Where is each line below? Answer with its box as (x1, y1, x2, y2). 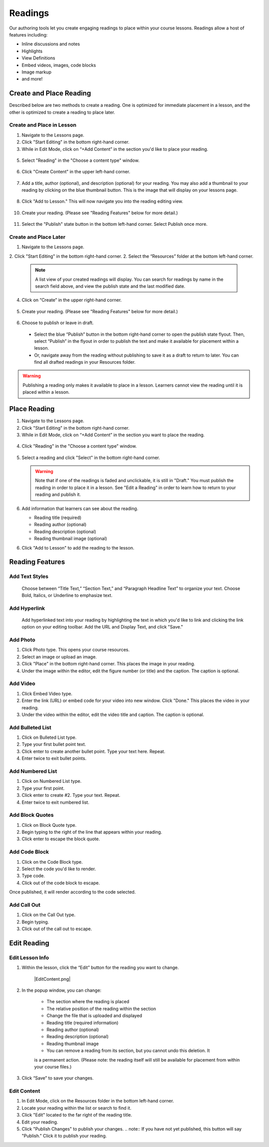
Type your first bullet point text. (21, 741, 87, 747)
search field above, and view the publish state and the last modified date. (35, 283, 185, 289)
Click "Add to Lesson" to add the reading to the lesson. (21, 545, 134, 551)
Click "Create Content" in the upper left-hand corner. (21, 169, 131, 175)
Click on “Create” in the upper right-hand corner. (21, 297, 122, 303)
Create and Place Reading (9, 89, 91, 97)
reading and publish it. (35, 492, 81, 498)
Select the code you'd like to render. (21, 866, 96, 872)
